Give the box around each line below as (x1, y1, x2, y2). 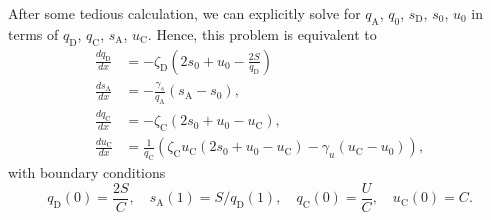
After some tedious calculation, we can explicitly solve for (8, 3, 361, 23)
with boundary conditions (8, 162, 166, 183)
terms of (8, 23, 59, 44)
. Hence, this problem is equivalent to (147, 23, 377, 44)
